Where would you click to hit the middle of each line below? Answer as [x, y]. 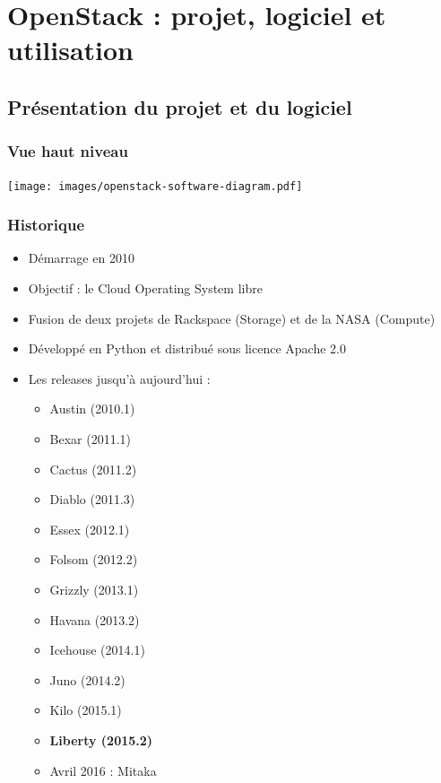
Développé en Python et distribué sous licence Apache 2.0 [187, 348]
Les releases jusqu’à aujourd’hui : [119, 378]
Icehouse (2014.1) [97, 650]
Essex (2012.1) [90, 529]
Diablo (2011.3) [92, 499]
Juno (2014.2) [87, 679]
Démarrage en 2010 [81, 258]
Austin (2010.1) [92, 409]
